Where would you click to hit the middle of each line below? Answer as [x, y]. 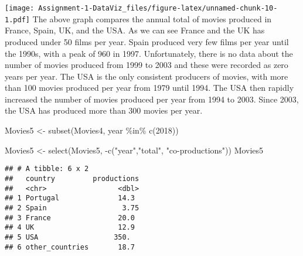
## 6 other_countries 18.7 [70, 247]
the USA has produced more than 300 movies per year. [104, 110]
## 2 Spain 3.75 [72, 208]
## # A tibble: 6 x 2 [47, 169]
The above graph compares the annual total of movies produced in [152, 18]
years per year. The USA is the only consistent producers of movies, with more [147, 76]
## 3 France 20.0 [70, 218]
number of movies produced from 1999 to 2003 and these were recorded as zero [147, 65]
